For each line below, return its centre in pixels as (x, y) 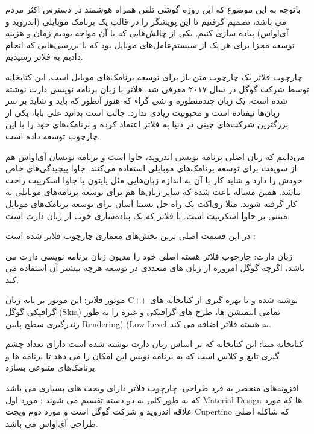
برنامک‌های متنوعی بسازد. (52, 367)
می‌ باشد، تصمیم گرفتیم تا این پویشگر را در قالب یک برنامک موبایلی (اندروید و (146, 21)
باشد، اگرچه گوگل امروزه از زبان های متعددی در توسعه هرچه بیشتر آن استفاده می (155, 268)
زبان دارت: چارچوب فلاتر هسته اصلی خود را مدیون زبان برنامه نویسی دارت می (149, 256)
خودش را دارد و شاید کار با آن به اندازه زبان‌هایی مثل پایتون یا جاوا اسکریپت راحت (154, 180)
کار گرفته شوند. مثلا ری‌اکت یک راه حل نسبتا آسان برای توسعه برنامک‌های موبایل (151, 203)
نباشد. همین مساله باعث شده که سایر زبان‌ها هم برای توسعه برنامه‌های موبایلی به (153, 192)
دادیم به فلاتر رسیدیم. (44, 56)
